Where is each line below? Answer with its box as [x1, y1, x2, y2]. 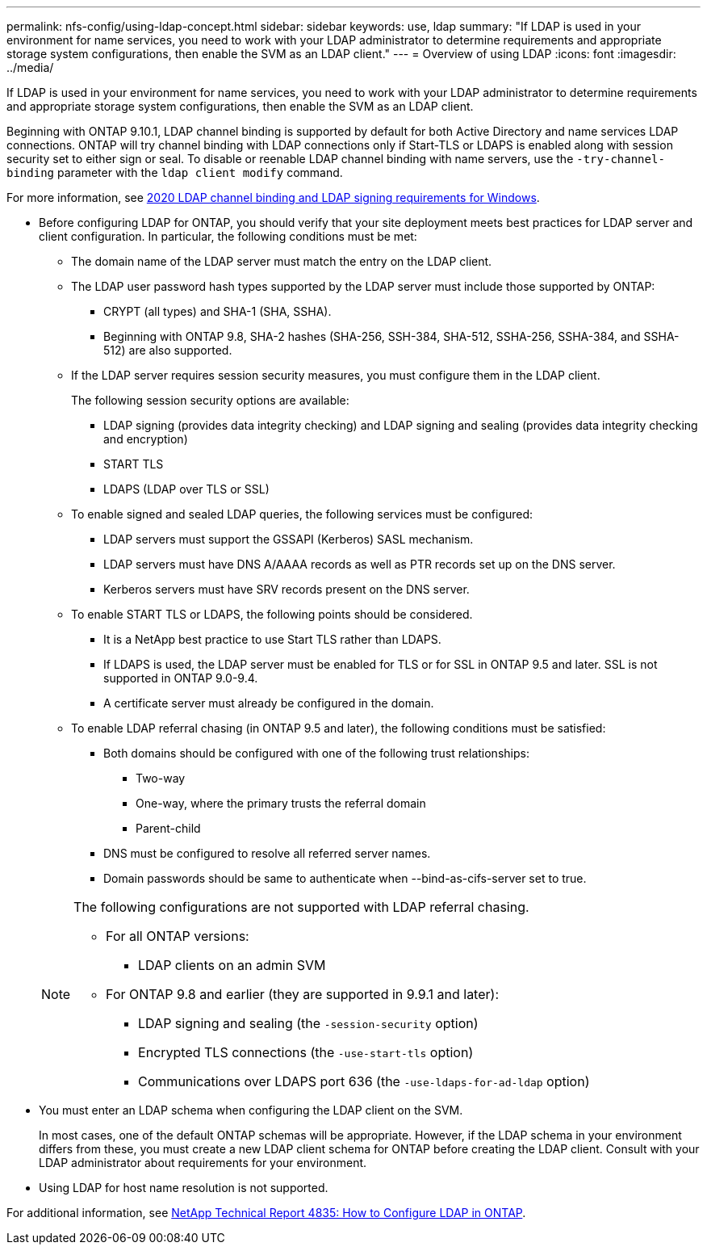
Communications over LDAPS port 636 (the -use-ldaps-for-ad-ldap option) [138, 1073, 590, 1089]
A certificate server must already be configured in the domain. [103, 696, 434, 710]
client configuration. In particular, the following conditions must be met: [39, 229, 417, 243]
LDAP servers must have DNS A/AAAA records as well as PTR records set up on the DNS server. [103, 557, 616, 571]
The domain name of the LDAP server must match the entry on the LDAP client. [71, 254, 492, 268]
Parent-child [136, 821, 201, 835]
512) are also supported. [103, 343, 232, 357]
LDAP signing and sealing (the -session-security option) [138, 1015, 479, 1031]
